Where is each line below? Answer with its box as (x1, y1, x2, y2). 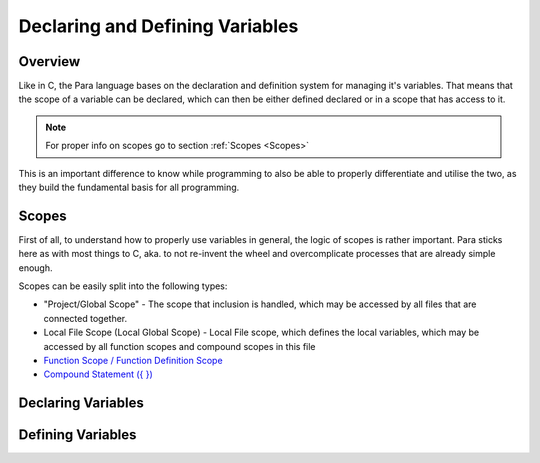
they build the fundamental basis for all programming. (18, 181, 240, 194)
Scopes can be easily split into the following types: (18, 280, 228, 292)
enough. (18, 261, 54, 274)
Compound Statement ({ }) (43, 368, 154, 380)
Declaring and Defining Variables (18, 15, 299, 37)
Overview (18, 53, 81, 70)
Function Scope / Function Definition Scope (43, 355, 224, 367)
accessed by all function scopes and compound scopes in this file (43, 340, 316, 352)
